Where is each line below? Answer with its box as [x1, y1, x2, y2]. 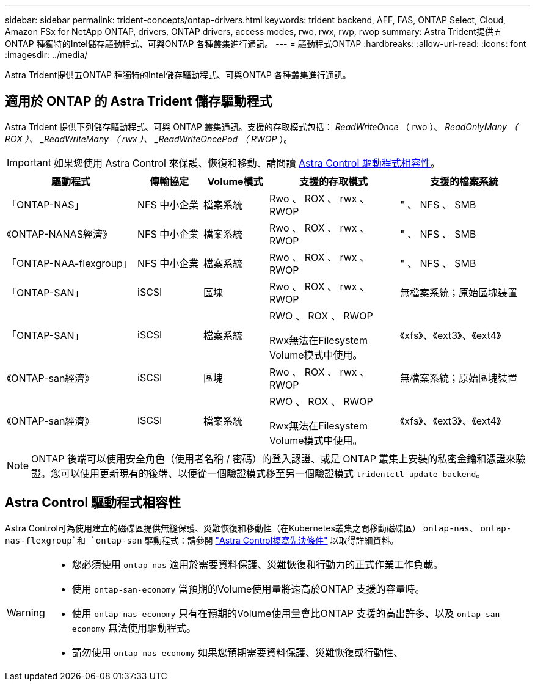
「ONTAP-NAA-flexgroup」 [7, 257, 133, 269]
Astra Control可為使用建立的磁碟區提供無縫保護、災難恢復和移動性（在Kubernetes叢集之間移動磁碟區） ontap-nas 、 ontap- [5, 522, 512, 533]
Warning [7, 606, 45, 619]
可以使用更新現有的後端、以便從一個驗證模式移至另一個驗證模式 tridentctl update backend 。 [60, 467, 486, 480]
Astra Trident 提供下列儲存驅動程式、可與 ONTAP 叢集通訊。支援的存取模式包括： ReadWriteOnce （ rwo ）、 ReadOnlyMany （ [5, 121, 518, 132]
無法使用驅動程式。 [108, 621, 197, 634]
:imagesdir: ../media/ [5, 49, 88, 60]
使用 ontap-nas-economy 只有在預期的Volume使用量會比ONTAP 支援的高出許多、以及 [71, 607, 454, 619]
